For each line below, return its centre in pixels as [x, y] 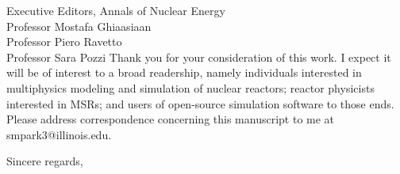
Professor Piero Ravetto [64, 42]
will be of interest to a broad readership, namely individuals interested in [184, 72]
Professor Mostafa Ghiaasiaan [79, 26]
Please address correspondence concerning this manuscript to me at [171, 119]
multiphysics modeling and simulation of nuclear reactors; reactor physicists [190, 87]
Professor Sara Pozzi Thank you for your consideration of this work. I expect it [199, 57]
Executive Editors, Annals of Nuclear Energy [116, 10]
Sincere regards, [45, 161]
